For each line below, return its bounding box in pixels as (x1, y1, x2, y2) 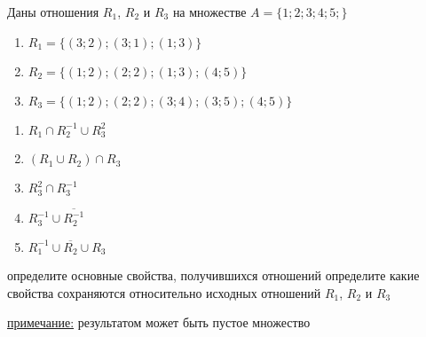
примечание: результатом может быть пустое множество (7, 313, 311, 332)
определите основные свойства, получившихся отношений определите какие (7, 266, 420, 285)
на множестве (172, 3, 247, 20)
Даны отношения (7, 3, 99, 20)
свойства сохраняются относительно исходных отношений (7, 283, 321, 302)
